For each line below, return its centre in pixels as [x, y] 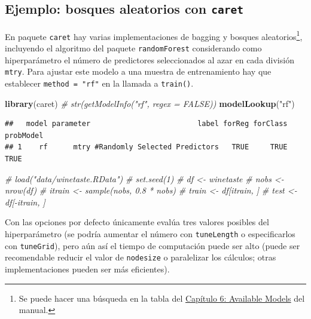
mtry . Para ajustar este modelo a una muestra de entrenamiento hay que [138, 71]
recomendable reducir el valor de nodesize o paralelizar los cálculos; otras [141, 257]
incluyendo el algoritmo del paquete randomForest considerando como [133, 48]
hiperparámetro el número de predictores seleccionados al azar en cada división [150, 59]
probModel [24, 135]
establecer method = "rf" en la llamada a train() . [99, 83]
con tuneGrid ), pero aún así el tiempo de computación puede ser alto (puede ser [153, 245]
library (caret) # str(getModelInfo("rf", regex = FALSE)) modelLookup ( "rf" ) [150, 103]
